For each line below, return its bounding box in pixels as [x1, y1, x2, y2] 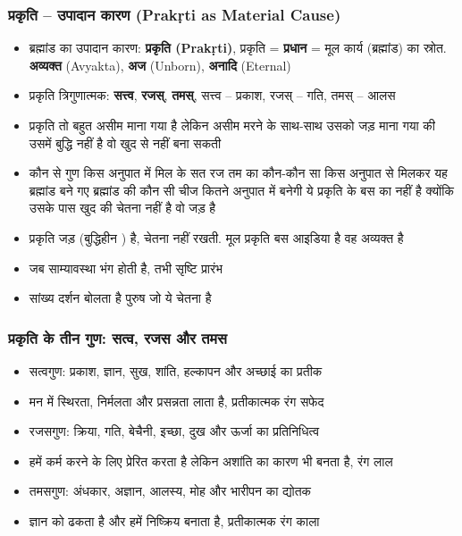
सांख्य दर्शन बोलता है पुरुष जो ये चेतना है [29, 289, 212, 307]
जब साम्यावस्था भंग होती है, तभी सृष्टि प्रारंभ [29, 258, 223, 277]
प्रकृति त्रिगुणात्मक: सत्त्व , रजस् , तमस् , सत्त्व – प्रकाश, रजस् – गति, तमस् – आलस [29, 86, 396, 105]
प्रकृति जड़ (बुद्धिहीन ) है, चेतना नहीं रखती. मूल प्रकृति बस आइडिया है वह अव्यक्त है [29, 228, 404, 247]
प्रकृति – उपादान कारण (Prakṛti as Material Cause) [8, 3, 341, 25]
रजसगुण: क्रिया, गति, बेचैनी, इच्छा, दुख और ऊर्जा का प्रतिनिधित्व [29, 422, 320, 440]
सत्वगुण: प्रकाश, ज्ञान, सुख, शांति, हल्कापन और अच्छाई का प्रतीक [29, 361, 323, 380]
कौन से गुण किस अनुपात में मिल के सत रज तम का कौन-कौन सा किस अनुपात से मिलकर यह [29, 163, 448, 182]
